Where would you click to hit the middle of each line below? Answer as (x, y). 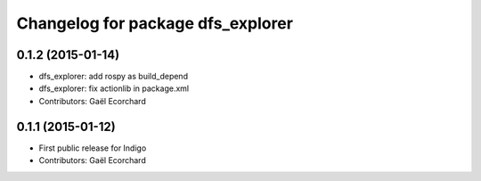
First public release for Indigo (93, 148)
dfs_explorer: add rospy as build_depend (114, 77)
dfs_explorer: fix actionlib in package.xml (114, 88)
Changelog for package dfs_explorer (155, 23)
